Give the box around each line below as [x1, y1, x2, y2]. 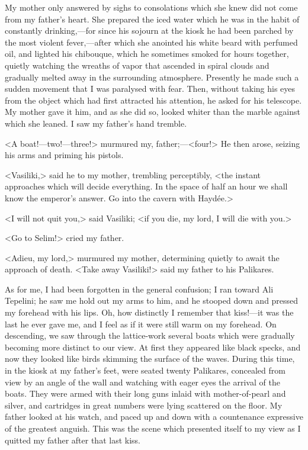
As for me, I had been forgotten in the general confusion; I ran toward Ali [5, 282, 274, 295]
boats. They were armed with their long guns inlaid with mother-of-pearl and [5, 387, 286, 400]
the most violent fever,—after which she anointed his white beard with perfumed [5, 36, 298, 48]
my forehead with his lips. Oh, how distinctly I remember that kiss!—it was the [5, 306, 294, 319]
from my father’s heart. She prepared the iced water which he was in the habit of [5, 12, 300, 25]
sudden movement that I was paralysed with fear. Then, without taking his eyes [5, 82, 296, 95]
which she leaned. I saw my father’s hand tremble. [5, 117, 187, 129]
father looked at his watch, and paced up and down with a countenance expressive [5, 410, 303, 423]
